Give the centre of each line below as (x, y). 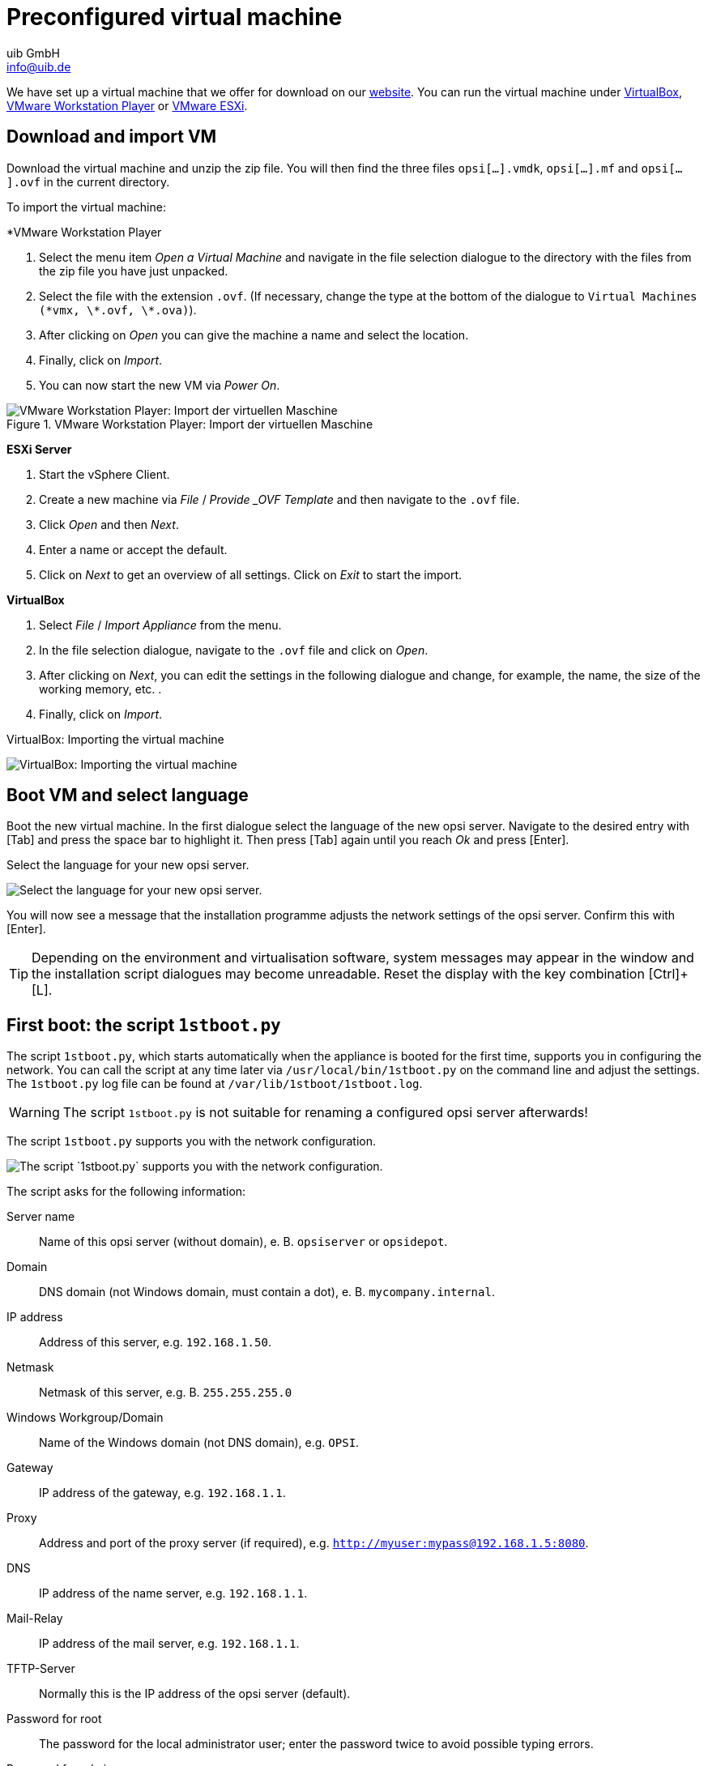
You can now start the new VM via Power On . (160, 385)
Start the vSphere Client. (104, 474)
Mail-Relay (35, 1619)
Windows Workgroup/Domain (85, 1418)
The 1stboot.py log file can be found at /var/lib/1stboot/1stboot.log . (215, 1084)
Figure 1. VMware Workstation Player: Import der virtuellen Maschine (190, 424)
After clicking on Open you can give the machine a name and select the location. (254, 335)
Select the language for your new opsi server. (128, 865)
